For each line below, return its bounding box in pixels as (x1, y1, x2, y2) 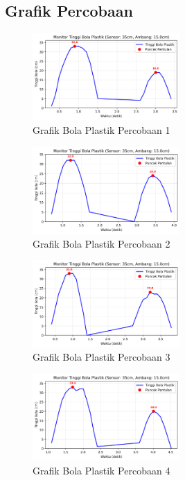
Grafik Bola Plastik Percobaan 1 (33, 123, 170, 137)
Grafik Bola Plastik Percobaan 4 (33, 463, 170, 477)
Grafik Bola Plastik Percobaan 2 (33, 236, 170, 250)
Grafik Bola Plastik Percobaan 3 (33, 350, 170, 364)
